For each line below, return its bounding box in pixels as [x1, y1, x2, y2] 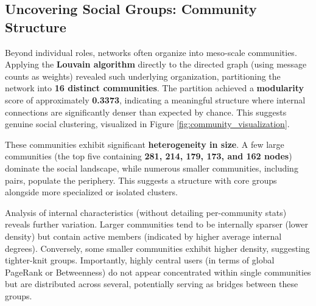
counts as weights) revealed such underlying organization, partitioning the [5, 69, 281, 82]
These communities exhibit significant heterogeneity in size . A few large [5, 137, 284, 150]
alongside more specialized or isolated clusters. [5, 186, 178, 198]
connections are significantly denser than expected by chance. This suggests [5, 105, 287, 118]
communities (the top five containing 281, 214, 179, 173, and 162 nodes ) [5, 150, 292, 162]
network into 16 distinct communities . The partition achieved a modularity [5, 82, 304, 94]
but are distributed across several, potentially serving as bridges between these [5, 277, 298, 290]
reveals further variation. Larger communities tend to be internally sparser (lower [5, 218, 308, 231]
